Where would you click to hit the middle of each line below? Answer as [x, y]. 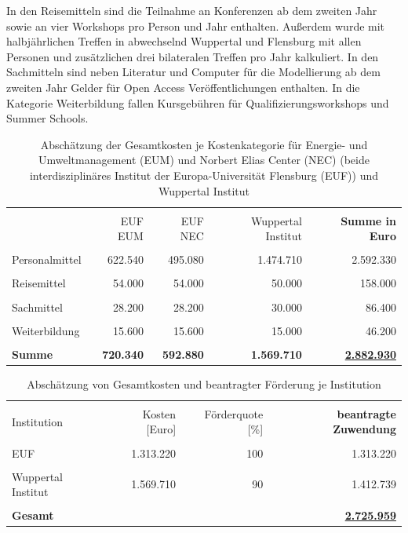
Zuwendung [364, 429]
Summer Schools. [47, 118]
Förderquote [234, 413]
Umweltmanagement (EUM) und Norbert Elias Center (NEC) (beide [204, 160]
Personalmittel [47, 259]
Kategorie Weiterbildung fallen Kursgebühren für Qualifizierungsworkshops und [198, 102]
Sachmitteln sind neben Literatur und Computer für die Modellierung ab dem [193, 72]
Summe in [368, 220]
